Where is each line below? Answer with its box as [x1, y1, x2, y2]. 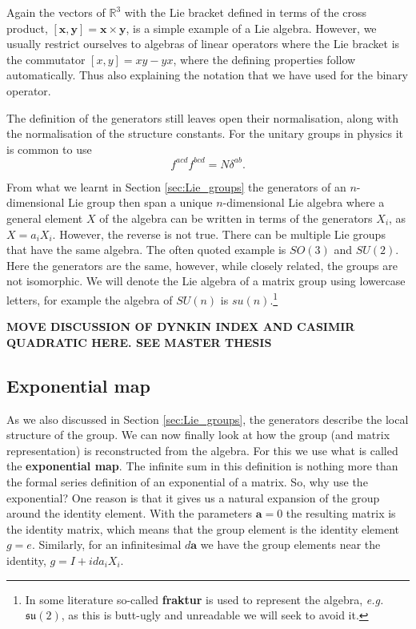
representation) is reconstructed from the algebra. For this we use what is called [6, 442, 398, 458]
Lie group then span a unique [68, 194, 213, 211]
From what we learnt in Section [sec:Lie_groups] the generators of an [6, 178, 346, 195]
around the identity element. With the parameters [6, 505, 253, 522]
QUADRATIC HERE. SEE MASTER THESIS [6, 333, 272, 350]
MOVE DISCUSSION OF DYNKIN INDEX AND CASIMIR [6, 318, 355, 335]
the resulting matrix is [286, 505, 396, 522]
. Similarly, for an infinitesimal [31, 536, 182, 553]
